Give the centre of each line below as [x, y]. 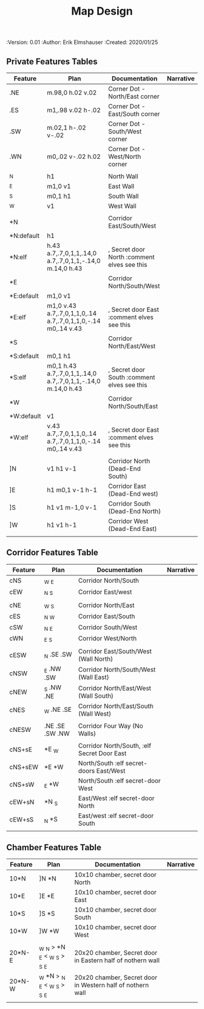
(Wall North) [96, 659]
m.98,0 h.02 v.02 [72, 93]
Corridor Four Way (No [111, 726]
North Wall [123, 176]
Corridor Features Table [52, 553]
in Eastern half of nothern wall [117, 960]
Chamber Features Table [54, 847]
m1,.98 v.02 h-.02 [74, 110]
